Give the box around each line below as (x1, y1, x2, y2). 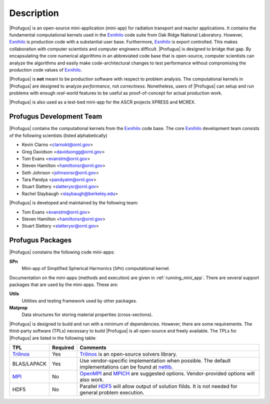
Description (9, 7, 59, 18)
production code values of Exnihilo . (9, 66, 82, 72)
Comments (79, 344, 107, 351)
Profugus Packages (9, 236, 72, 244)
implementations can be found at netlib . (79, 363, 173, 370)
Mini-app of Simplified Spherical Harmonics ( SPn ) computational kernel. (21, 265, 170, 271)
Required (51, 344, 74, 351)
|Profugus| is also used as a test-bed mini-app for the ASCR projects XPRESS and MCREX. (9, 99, 196, 105)
